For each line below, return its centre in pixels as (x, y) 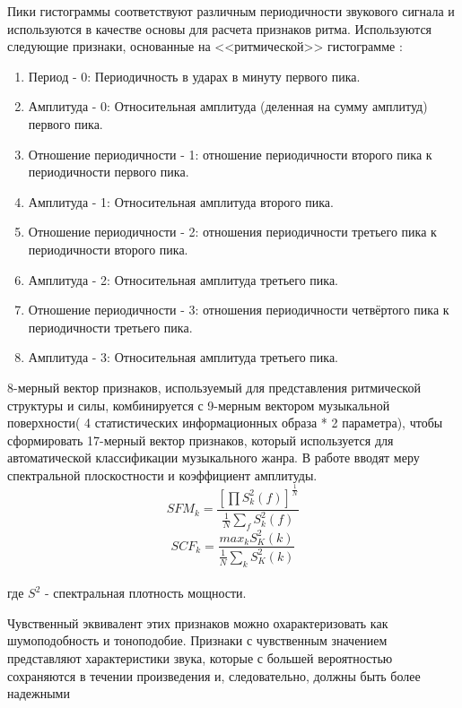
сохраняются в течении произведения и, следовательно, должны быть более (214, 675)
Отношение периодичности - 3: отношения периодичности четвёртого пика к (239, 310)
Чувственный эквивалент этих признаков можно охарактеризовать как (198, 622)
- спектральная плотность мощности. (145, 593)
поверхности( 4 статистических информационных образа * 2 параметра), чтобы (225, 423)
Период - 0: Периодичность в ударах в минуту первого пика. (194, 76)
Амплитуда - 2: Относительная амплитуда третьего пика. (183, 279)
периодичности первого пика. (109, 172)
